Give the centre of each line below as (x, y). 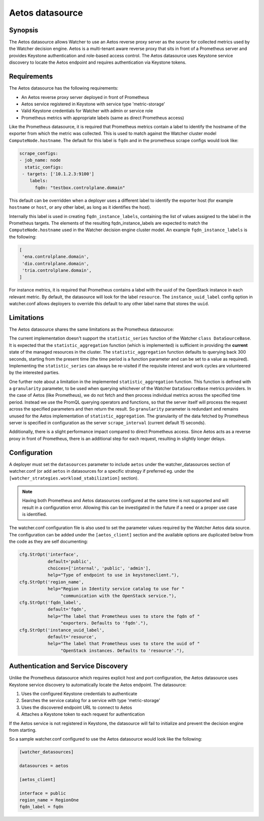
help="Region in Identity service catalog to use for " (116, 589)
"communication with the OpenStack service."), (119, 596)
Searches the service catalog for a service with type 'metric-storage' (91, 700)
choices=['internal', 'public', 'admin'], (99, 568)
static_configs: (44, 167)
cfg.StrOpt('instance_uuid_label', (62, 630)
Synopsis (24, 30)
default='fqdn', (67, 609)
